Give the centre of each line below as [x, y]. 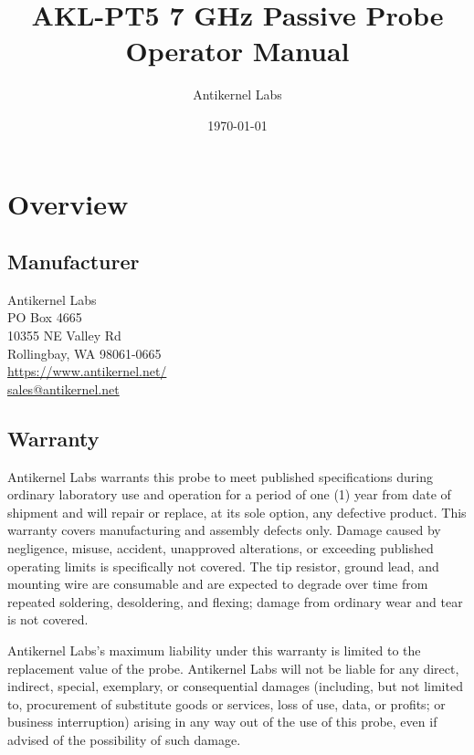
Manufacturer [74, 262]
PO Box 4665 [45, 317]
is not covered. [48, 619]
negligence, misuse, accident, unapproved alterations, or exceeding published [221, 548]
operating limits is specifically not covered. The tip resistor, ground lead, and [223, 566]
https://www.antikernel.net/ [87, 371]
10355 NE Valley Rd [64, 336]
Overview [68, 203]
